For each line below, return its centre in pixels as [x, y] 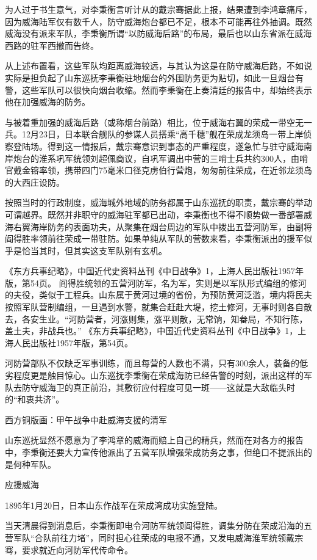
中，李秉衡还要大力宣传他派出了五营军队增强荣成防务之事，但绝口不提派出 [154, 452]
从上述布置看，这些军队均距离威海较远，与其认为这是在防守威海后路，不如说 [158, 66]
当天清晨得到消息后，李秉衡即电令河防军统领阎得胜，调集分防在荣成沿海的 [154, 525]
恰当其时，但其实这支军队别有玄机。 [94, 250]
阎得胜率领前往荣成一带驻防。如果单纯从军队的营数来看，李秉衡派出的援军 [154, 238]
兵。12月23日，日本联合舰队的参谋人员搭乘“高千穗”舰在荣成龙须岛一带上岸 [154, 134]
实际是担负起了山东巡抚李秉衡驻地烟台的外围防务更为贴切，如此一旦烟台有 [154, 77]
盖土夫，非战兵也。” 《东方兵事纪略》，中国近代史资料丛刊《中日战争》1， [151, 331]
